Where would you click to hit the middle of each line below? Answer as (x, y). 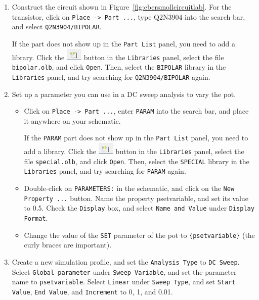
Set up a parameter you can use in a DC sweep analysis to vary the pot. (124, 94)
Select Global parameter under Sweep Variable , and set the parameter (124, 271)
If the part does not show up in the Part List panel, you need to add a (123, 43)
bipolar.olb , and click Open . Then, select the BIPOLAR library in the (119, 67)
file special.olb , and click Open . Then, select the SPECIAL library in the (137, 161)
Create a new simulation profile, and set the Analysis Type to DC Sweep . (126, 261)
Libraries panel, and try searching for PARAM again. (105, 171)
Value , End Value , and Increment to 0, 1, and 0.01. (92, 291)
